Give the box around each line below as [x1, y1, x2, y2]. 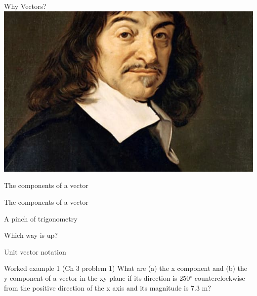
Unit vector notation [4, 246, 66, 257]
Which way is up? [4, 230, 58, 240]
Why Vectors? [4, 1, 46, 11]
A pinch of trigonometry [4, 213, 78, 223]
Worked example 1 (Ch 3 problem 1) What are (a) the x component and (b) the [4, 263, 248, 273]
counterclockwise [194, 272, 245, 283]
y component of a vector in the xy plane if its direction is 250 [4, 272, 190, 283]
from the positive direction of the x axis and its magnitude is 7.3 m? [4, 282, 211, 293]
